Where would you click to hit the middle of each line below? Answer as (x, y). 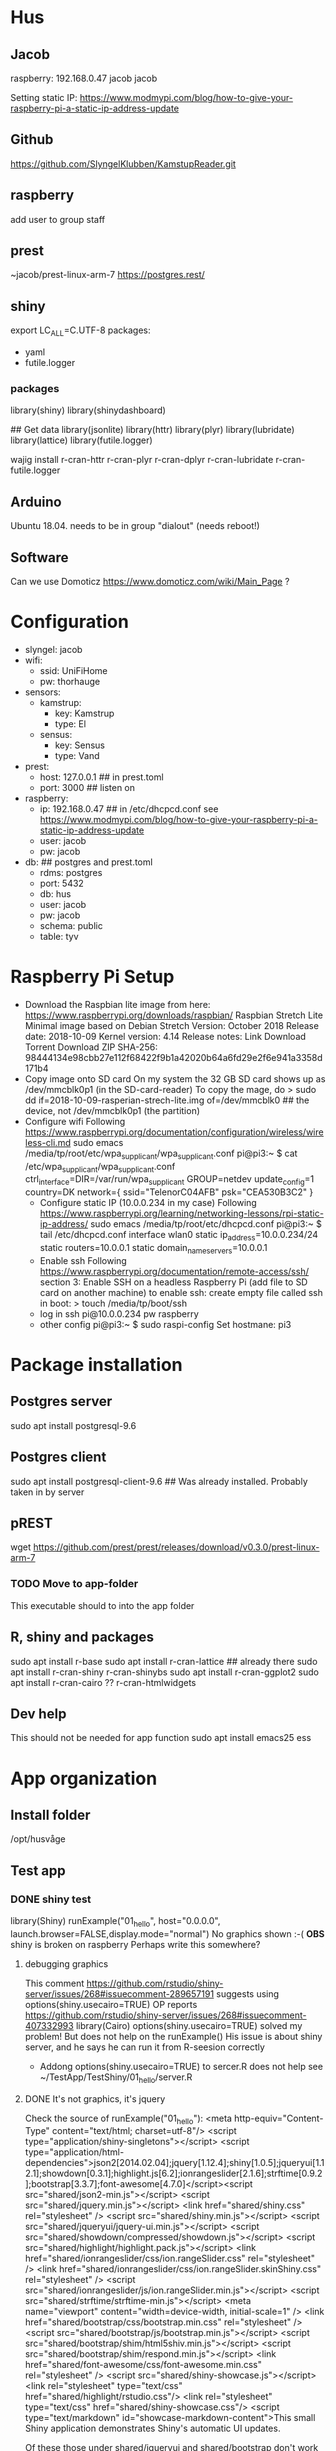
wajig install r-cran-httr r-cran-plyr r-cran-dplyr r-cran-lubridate (142, 460)
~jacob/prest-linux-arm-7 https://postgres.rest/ (107, 275)
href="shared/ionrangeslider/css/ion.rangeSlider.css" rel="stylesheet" (169, 2258)
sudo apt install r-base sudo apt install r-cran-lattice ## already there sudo (164, 1661)
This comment (54, 1983)
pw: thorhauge (70, 681)
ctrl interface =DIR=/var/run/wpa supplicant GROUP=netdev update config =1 (169, 1180)
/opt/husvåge (38, 1839)
